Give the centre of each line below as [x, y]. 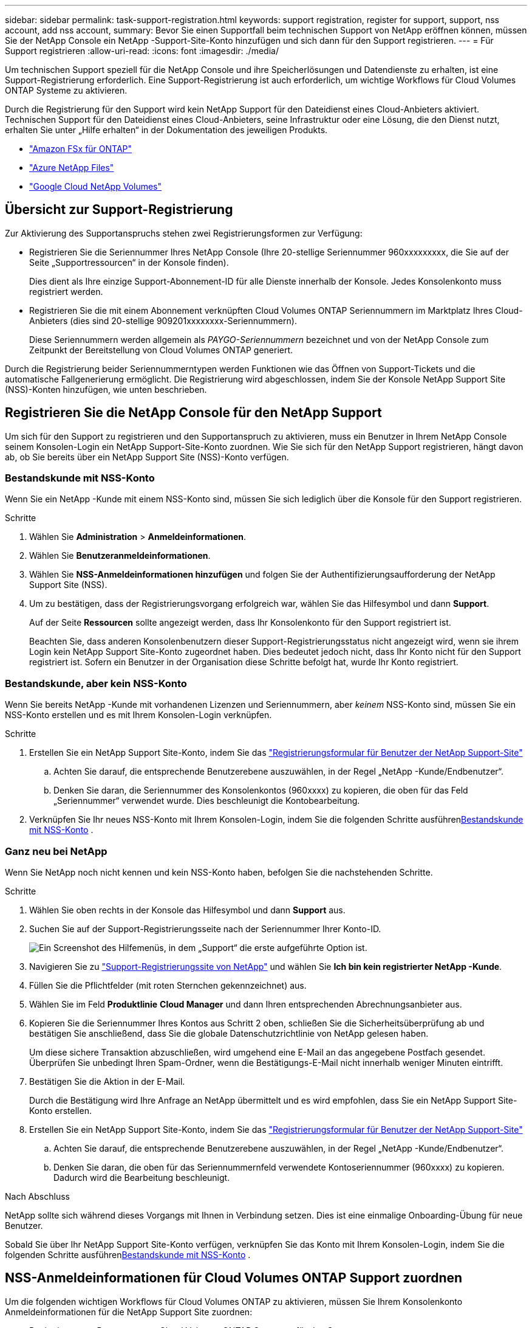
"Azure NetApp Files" [72, 168]
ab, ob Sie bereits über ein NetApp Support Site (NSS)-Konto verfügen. [147, 457]
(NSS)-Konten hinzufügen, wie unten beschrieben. [106, 389]
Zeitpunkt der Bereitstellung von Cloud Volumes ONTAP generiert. [161, 350]
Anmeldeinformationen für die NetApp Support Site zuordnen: [129, 1312]
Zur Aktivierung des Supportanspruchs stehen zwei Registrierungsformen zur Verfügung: [184, 233]
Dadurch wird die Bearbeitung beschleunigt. [142, 1177]
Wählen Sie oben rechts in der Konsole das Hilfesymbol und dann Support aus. [187, 910]
